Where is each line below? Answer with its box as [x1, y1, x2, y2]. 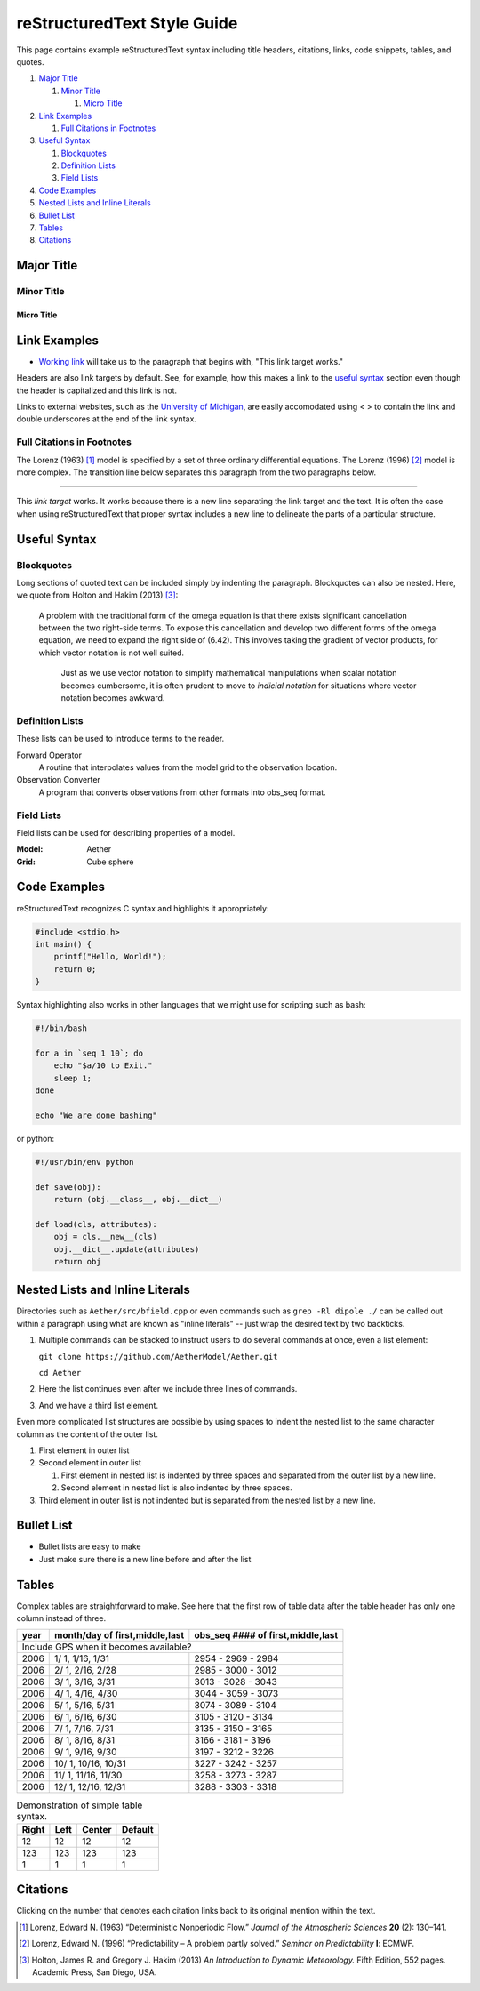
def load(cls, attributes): [35, 1219, 157, 1229]
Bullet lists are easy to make [38, 1541, 141, 1552]
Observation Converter [16, 775, 101, 785]
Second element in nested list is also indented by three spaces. [60, 1482, 292, 1493]
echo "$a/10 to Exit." [53, 1061, 153, 1071]
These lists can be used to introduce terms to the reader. [16, 734, 225, 744]
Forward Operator [16, 750, 83, 760]
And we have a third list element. [38, 1400, 159, 1410]
